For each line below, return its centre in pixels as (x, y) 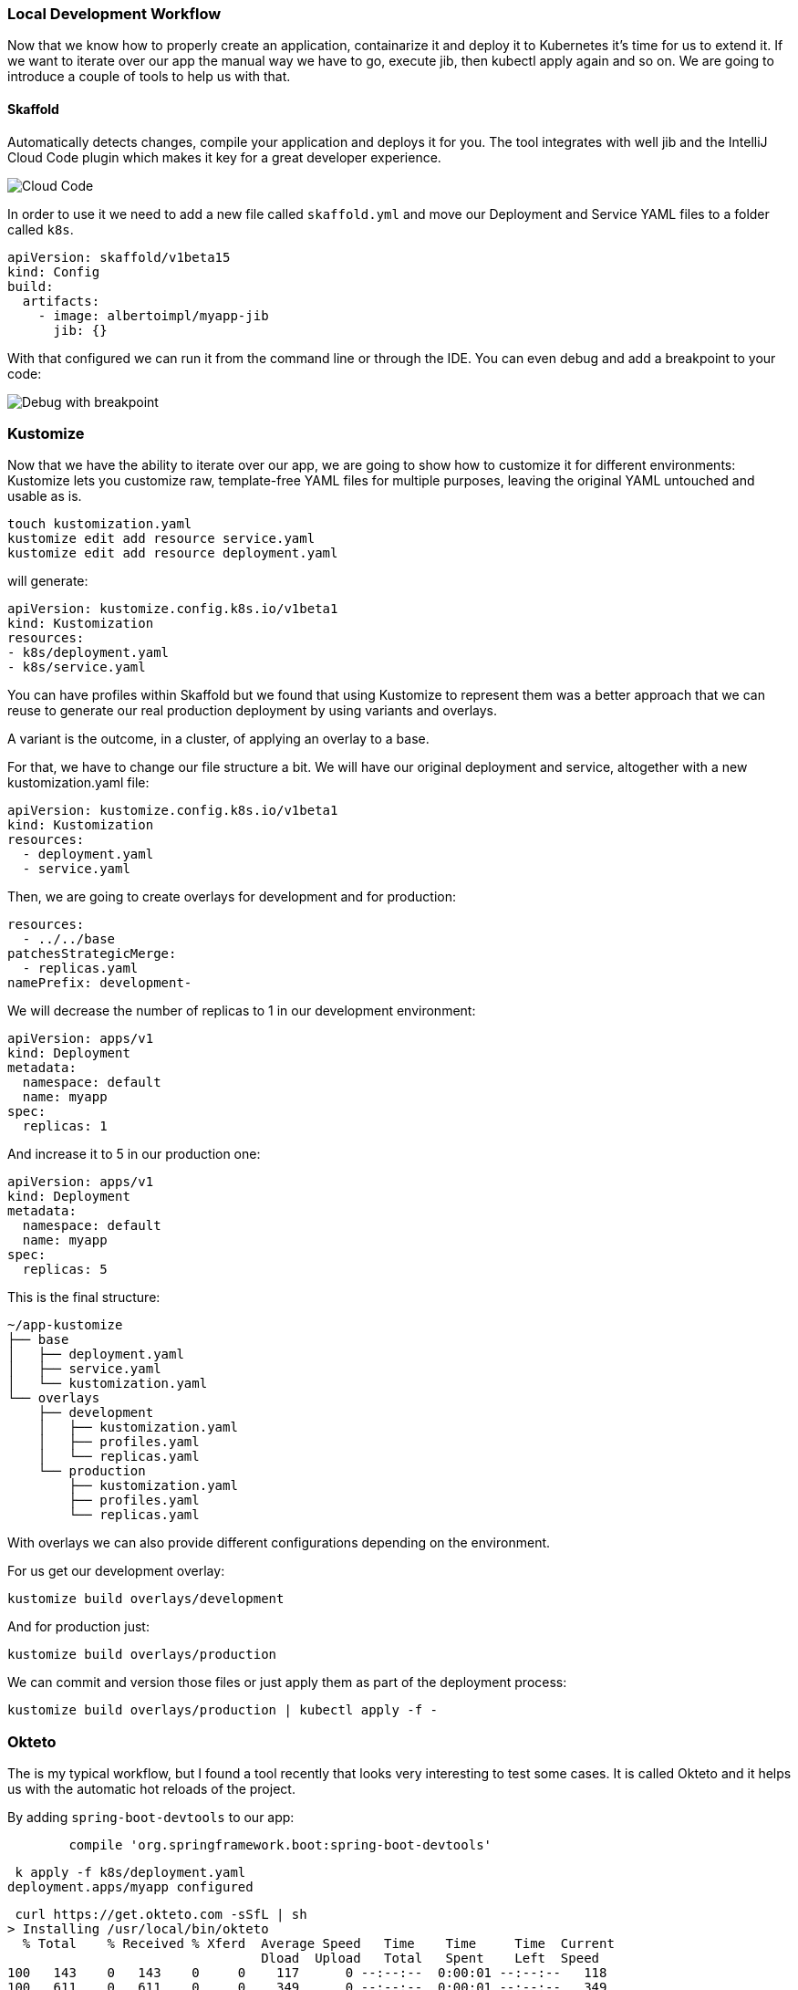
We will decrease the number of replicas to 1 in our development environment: (242, 1011)
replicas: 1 (65, 1126)
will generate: (48, 581)
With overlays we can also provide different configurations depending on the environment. (279, 1543)
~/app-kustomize (65, 1325)
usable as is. (45, 496)
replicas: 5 (65, 1270)
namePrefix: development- (100, 983)
